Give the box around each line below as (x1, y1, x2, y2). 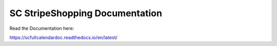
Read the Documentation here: (9, 25, 74, 31)
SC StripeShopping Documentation (9, 8, 163, 19)
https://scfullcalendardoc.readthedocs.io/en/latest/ (9, 34, 118, 40)
